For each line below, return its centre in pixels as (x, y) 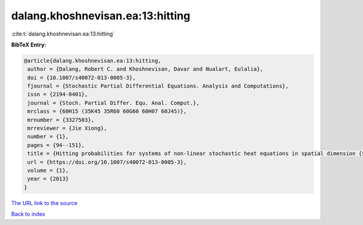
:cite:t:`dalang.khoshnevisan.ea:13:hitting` (63, 34)
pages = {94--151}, (56, 145)
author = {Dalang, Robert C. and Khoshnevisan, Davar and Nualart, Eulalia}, (145, 69)
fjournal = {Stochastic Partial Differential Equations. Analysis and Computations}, (158, 86)
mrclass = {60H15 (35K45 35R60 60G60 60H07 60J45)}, (107, 111)
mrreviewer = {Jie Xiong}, (67, 128)
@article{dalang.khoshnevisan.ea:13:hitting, (93, 61)
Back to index (28, 214)
